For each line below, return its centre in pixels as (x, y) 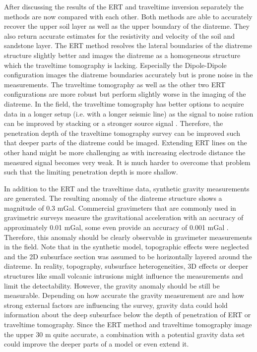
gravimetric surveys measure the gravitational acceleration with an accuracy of (124, 217)
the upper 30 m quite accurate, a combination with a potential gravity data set (125, 334)
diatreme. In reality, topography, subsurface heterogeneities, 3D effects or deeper (126, 266)
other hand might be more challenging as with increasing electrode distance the (125, 152)
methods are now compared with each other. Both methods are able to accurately (128, 16)
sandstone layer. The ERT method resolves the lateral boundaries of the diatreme (128, 45)
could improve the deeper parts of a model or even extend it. (96, 344)
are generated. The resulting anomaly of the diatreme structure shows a (113, 198)
